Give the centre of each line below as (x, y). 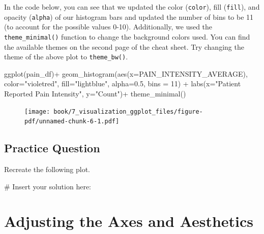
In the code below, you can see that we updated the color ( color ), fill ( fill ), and (132, 7)
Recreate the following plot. (47, 169)
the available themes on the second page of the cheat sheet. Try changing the (124, 46)
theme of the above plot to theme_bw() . (66, 57)
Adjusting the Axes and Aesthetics (129, 221)
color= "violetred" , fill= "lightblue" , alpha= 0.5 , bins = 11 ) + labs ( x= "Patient (123, 83)
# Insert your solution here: (48, 186)
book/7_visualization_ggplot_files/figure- (128, 111)
